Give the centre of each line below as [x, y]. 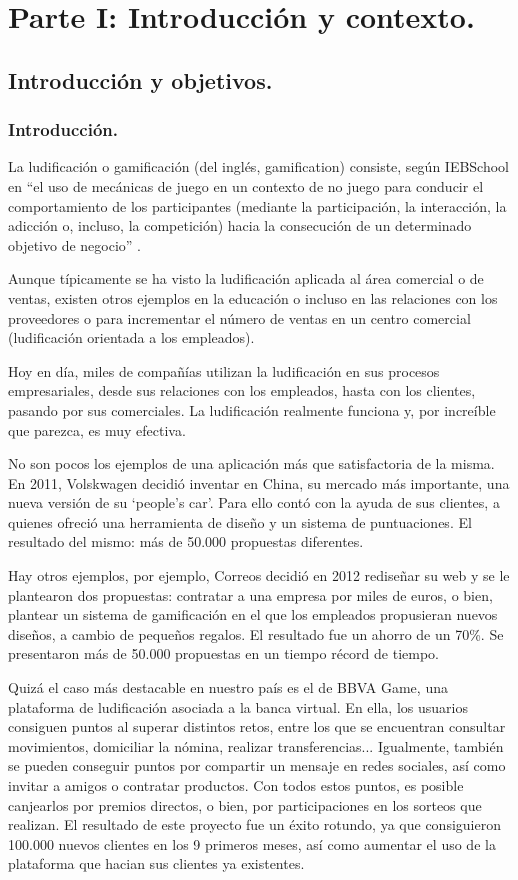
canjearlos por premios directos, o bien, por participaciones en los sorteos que [245, 804]
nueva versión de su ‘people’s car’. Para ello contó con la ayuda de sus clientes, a [254, 502]
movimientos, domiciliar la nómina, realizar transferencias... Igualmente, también [256, 745]
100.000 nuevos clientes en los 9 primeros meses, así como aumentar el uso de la [252, 843]
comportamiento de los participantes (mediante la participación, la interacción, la [257, 205]
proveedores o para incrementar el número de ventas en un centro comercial [239, 317]
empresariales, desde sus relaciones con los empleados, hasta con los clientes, [242, 390]
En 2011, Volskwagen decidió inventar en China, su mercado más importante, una [259, 482]
